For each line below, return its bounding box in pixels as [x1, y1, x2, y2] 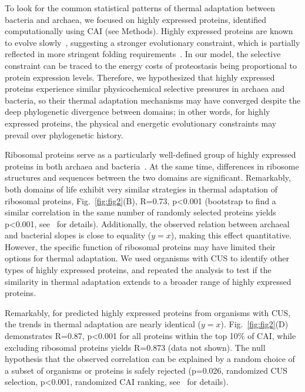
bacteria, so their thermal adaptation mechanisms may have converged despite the [5, 94, 301, 106]
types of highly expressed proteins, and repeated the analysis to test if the [5, 264, 272, 276]
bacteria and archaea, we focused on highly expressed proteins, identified [5, 13, 266, 25]
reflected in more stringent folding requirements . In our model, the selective [5, 48, 281, 60]
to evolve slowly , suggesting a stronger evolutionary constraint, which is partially [5, 36, 300, 48]
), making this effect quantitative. [170, 229, 292, 241]
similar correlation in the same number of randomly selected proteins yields [5, 206, 276, 218]
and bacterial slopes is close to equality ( [5, 229, 152, 241]
